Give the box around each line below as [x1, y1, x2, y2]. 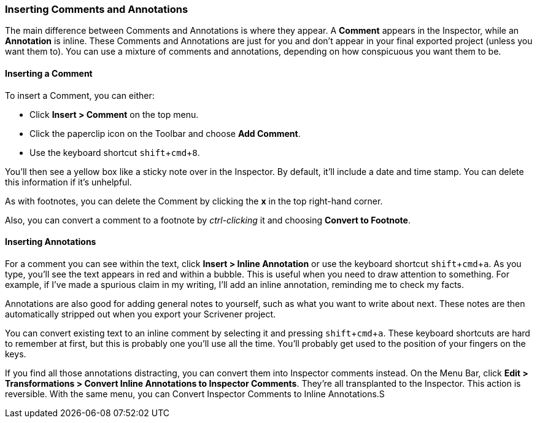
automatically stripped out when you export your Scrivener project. [5, 308, 276, 319]
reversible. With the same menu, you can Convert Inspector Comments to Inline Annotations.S [5, 388, 385, 399]
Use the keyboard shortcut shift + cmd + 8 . [29, 147, 200, 158]
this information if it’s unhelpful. [5, 176, 132, 187]
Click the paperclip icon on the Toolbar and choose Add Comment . [29, 128, 301, 139]
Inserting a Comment [5, 68, 93, 79]
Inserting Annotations [5, 236, 96, 247]
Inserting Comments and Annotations [5, 3, 188, 15]
